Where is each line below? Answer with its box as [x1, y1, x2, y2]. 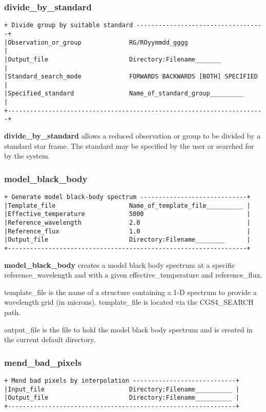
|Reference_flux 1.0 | [4, 227, 251, 235]
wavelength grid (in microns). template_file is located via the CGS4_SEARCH [4, 297, 254, 307]
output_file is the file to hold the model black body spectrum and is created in [4, 324, 253, 335]
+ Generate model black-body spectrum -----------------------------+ [4, 193, 251, 201]
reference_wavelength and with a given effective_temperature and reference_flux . [4, 269, 262, 280]
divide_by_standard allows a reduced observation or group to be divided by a [4, 130, 261, 141]
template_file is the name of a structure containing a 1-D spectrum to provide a [4, 286, 257, 297]
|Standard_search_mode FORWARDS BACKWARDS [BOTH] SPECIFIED [4, 73, 258, 81]
